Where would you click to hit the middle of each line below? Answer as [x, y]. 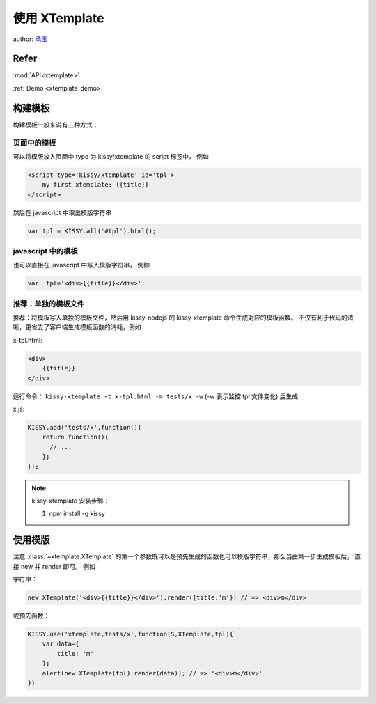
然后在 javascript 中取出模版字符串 [62, 212]
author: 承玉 [30, 39]
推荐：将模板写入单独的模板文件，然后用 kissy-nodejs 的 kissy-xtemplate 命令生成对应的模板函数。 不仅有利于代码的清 [183, 318]
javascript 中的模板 [45, 251]
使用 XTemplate [58, 18]
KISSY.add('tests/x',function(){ [85, 427]
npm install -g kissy [77, 514]
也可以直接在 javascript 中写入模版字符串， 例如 [81, 265]
